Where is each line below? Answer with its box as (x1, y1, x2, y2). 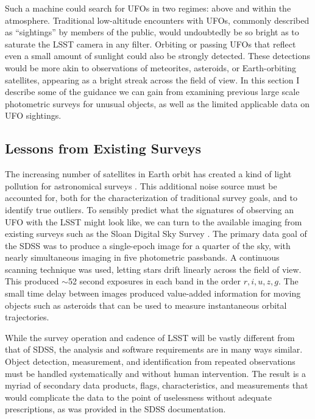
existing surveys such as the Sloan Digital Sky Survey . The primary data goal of (5, 227, 307, 240)
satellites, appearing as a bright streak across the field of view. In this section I (5, 73, 300, 86)
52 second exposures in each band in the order (68, 275, 241, 287)
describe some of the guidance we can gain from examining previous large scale (5, 85, 300, 98)
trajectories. (5, 311, 49, 323)
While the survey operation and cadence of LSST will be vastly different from (5, 331, 295, 343)
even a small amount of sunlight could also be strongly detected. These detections (5, 49, 310, 62)
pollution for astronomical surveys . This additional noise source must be (5, 179, 277, 192)
